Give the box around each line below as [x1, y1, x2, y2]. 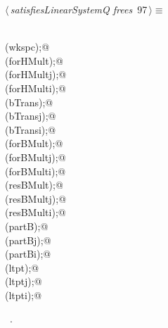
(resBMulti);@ [5, 205, 66, 220]
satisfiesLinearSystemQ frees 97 [10, 2, 148, 16]
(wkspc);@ [5, 39, 50, 54]
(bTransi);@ [5, 122, 56, 137]
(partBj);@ [5, 232, 51, 247]
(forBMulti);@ [5, 163, 66, 178]
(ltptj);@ [5, 274, 42, 289]
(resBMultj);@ [5, 191, 67, 206]
